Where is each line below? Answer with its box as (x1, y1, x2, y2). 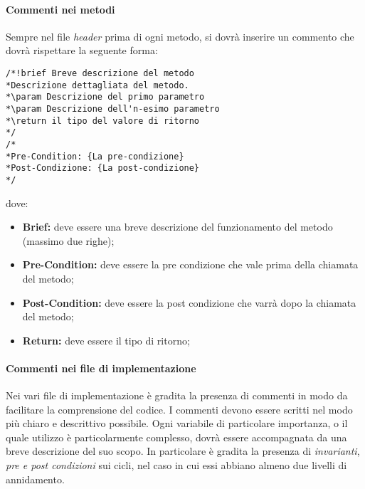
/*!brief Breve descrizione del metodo (6, 68, 194, 78)
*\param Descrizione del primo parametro (6, 92, 205, 102)
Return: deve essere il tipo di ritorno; (22, 332, 190, 347)
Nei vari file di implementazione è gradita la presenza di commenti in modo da (6, 388, 348, 403)
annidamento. (6, 471, 65, 486)
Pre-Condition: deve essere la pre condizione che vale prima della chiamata (22, 257, 359, 272)
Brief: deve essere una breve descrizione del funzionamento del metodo (22, 219, 333, 234)
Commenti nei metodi (6, 1, 115, 16)
